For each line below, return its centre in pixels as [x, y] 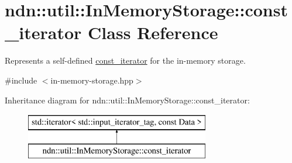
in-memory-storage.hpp [92, 80]
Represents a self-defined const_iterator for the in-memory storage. [125, 60]
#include [21, 80]
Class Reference [153, 32]
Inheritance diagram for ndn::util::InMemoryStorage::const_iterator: [127, 100]
